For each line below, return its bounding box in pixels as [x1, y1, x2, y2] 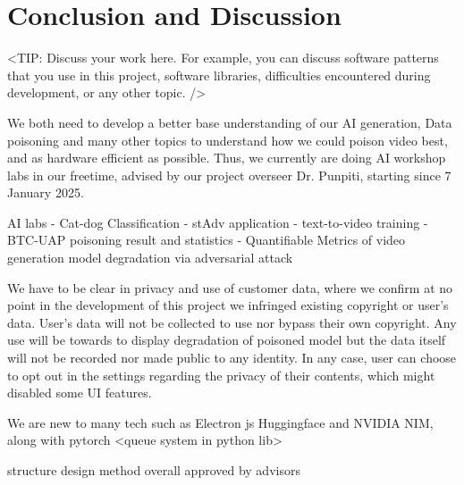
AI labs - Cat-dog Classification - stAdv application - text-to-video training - [7, 213, 428, 231]
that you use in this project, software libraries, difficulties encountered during [7, 65, 431, 84]
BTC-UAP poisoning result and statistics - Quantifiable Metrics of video [7, 230, 406, 249]
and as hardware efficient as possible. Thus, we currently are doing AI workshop [7, 148, 446, 167]
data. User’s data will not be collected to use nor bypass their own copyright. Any [7, 313, 457, 331]
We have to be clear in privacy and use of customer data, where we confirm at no [7, 278, 453, 297]
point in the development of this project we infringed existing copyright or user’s [7, 296, 449, 314]
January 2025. [7, 183, 84, 202]
